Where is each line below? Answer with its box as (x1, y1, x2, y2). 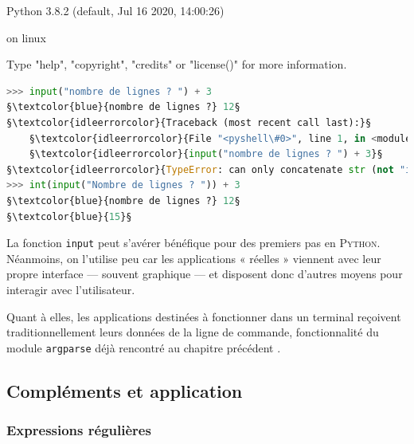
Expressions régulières (6, 420, 151, 440)
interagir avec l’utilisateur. (6, 281, 135, 297)
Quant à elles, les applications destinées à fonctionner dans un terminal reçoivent (6, 308, 401, 324)
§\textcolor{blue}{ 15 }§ (6, 210, 132, 222)
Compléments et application (6, 378, 243, 403)
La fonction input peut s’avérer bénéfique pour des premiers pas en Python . (6, 234, 381, 251)
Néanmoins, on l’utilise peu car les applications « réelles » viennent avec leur (6, 250, 381, 266)
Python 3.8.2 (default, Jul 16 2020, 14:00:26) (6, 2, 225, 18)
